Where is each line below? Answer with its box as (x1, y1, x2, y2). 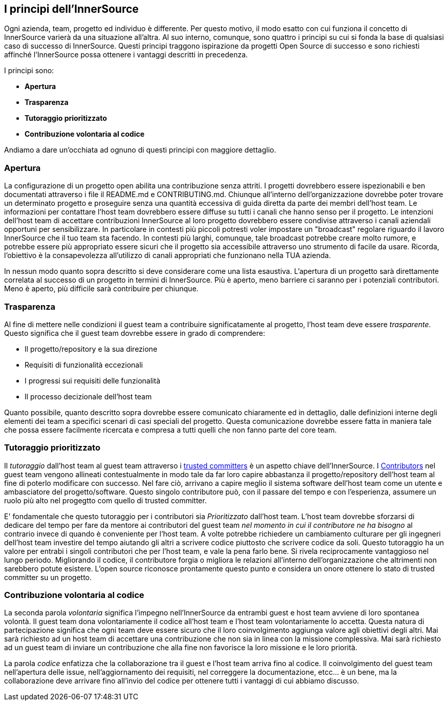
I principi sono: (4, 66, 54, 75)
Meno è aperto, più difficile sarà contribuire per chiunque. (4, 284, 199, 293)
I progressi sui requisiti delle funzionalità (25, 376, 161, 385)
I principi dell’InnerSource (4, 3, 139, 15)
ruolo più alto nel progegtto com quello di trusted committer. (4, 496, 207, 505)
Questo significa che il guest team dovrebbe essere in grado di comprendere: (4, 328, 265, 337)
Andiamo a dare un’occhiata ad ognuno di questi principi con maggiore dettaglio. (4, 145, 276, 155)
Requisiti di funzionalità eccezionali (25, 360, 143, 369)
